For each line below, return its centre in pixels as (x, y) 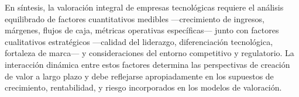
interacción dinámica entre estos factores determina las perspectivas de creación (147, 64)
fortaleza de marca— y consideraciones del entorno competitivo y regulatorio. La (149, 53)
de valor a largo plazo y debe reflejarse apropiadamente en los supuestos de (139, 76)
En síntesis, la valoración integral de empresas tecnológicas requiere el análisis (144, 7)
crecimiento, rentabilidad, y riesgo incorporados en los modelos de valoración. (143, 87)
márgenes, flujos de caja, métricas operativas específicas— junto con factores (142, 30)
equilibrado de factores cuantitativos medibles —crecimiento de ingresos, (135, 18)
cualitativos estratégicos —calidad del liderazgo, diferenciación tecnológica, (139, 41)
